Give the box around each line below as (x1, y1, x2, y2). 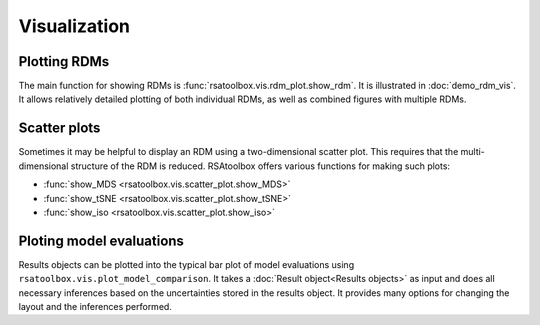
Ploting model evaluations (18, 232, 185, 249)
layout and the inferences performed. (18, 301, 172, 312)
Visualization (18, 15, 130, 37)
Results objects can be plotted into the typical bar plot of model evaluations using (18, 258, 355, 270)
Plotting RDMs (18, 53, 110, 70)
